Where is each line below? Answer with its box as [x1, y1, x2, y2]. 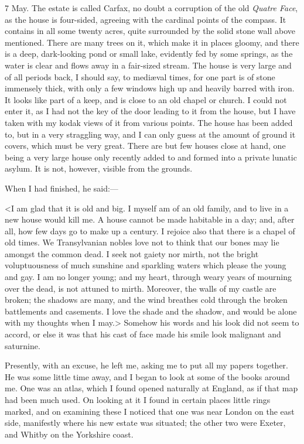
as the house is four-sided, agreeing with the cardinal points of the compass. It [5, 13, 286, 25]
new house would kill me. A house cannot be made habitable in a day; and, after [5, 213, 295, 226]
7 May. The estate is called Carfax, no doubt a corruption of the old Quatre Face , [5, 2, 298, 13]
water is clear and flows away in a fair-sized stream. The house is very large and [5, 59, 292, 71]
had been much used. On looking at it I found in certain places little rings [5, 394, 271, 405]
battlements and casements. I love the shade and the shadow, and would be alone [5, 305, 297, 317]
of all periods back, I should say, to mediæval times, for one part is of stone [5, 70, 275, 83]
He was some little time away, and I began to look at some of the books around [5, 370, 290, 382]
